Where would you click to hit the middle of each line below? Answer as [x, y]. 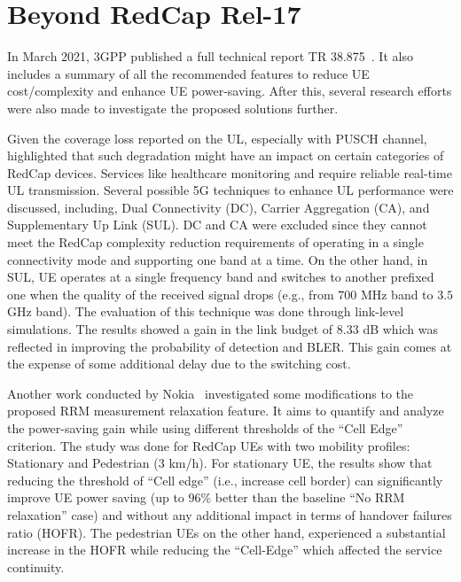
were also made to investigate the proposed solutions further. [173, 108]
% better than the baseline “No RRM [303, 497]
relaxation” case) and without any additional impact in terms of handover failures [230, 514]
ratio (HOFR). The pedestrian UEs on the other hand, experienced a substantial [227, 532]
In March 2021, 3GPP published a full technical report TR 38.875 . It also [210, 56]
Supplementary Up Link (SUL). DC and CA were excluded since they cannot [217, 225]
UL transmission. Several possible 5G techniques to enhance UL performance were [230, 190]
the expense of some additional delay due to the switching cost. [179, 364]
